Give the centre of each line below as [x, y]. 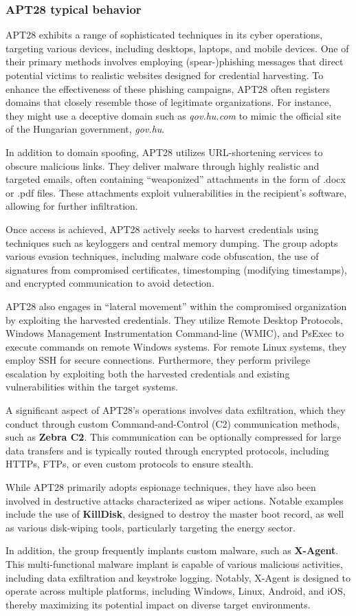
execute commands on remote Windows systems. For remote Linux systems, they [176, 346]
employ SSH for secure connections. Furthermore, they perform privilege [158, 360]
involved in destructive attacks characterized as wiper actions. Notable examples [175, 500]
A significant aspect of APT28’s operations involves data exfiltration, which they [176, 410]
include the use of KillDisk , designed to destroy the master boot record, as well [175, 514]
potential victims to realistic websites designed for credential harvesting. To [165, 75]
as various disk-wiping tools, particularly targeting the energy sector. [151, 527]
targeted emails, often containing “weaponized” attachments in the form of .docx [176, 179]
